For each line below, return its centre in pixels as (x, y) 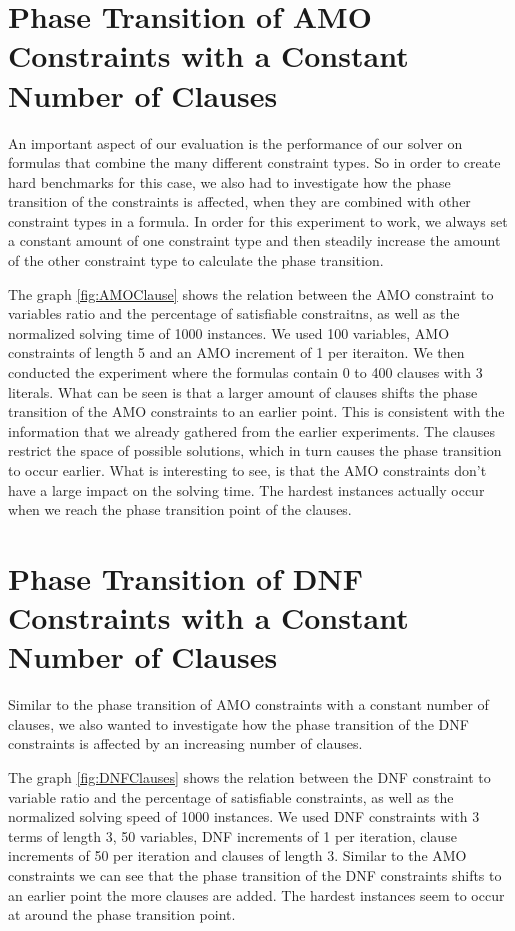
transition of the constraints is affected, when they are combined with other (239, 201)
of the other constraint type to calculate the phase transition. (196, 260)
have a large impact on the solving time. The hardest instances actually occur (246, 489)
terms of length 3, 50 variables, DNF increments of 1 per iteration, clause (232, 835)
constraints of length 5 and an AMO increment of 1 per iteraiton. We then (236, 352)
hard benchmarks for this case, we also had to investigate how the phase (229, 181)
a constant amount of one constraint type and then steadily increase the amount (254, 240)
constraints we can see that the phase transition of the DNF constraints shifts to (255, 875)
